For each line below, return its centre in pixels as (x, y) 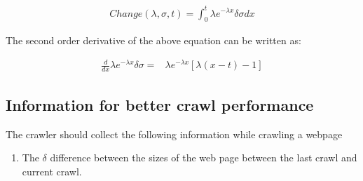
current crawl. (52, 171)
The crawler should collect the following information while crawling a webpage (174, 134)
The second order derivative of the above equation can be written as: (153, 40)
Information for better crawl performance (160, 104)
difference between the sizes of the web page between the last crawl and (204, 157)
